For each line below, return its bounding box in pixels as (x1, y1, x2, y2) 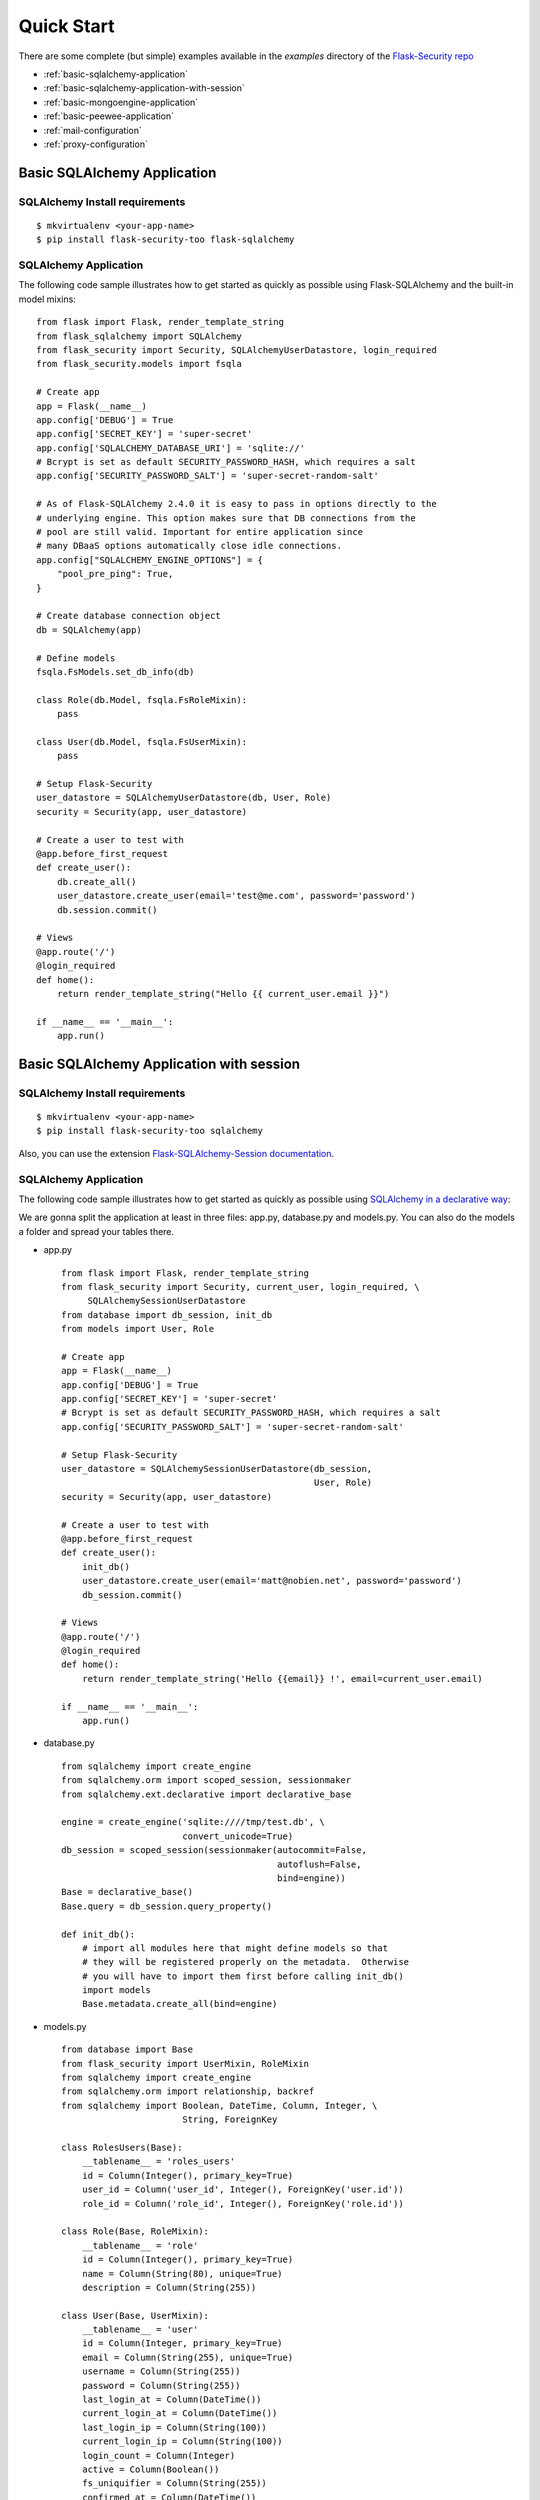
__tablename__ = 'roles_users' (81, 2156, 236, 2167)
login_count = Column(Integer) (81, 2450, 236, 2461)
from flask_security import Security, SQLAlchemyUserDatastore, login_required (36, 344, 437, 355)
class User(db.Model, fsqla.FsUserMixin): (36, 736, 248, 747)
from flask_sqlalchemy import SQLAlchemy (36, 330, 242, 342)
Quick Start (18, 15, 115, 37)
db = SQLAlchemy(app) (36, 624, 142, 635)
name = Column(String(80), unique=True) (81, 2268, 284, 2279)
